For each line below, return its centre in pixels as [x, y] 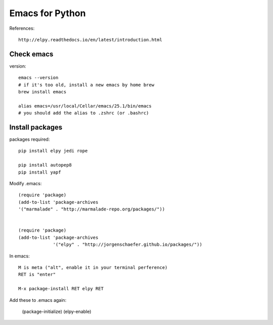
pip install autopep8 [45, 165]
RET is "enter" [37, 275]
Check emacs [31, 54]
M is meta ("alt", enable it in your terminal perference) [93, 267]
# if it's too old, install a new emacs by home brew [86, 85]
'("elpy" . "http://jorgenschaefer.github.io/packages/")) [127, 245]
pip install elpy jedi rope [53, 151]
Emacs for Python [48, 13]
